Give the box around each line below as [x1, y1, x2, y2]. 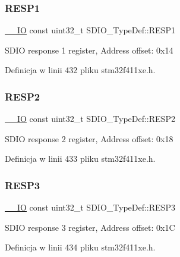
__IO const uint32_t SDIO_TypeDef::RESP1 [5, 24, 175, 36]
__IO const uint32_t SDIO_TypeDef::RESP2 [5, 112, 175, 125]
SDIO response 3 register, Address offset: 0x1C [5, 221, 175, 233]
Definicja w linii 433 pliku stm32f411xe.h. [5, 152, 156, 165]
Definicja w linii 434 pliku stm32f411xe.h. [5, 241, 156, 253]
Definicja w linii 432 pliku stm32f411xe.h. [5, 64, 156, 76]
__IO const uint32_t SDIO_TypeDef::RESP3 [5, 201, 175, 214]
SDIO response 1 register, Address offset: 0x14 [5, 43, 173, 56]
